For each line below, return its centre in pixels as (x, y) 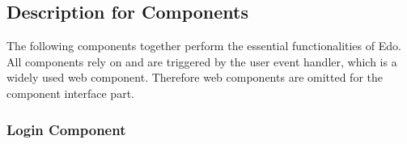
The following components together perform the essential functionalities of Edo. (204, 46)
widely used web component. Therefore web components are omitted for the (195, 77)
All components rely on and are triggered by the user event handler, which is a (202, 61)
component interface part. (70, 93)
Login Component (66, 129)
